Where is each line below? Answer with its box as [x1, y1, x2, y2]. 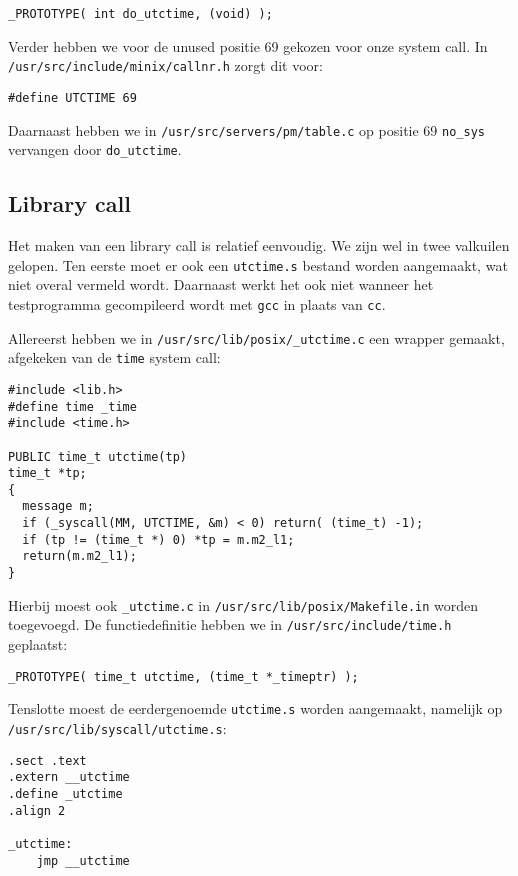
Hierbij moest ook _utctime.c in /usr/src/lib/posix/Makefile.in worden [8, 594, 479, 615]
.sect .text [8, 753, 87, 768]
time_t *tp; [8, 466, 87, 481]
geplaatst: [8, 634, 68, 655]
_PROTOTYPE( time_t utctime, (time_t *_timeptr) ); [8, 669, 359, 684]
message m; [22, 499, 94, 514]
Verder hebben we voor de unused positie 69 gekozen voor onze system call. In [8, 35, 488, 56]
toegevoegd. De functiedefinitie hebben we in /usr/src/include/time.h [8, 614, 452, 635]
